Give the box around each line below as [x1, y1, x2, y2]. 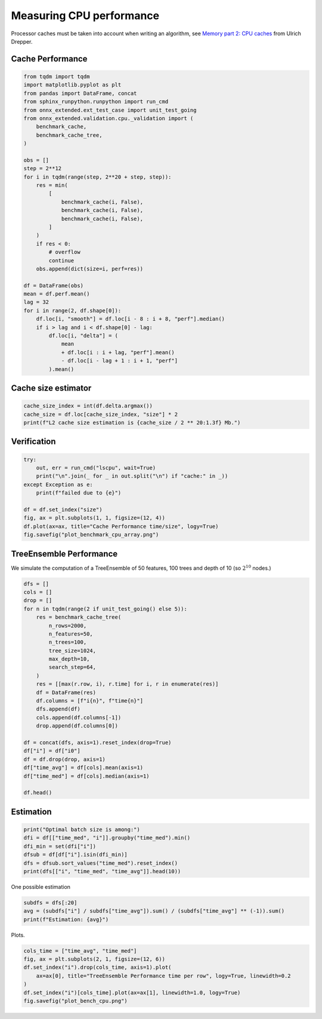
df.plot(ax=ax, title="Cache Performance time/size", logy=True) [23, 523, 219, 530]
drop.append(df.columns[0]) [36, 723, 119, 729]
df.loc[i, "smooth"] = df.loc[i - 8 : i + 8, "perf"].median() [36, 315, 225, 323]
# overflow [48, 248, 80, 256]
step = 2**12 [23, 165, 62, 172]
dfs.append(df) [36, 705, 80, 713]
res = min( [36, 182, 68, 189]
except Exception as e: [23, 481, 94, 488]
